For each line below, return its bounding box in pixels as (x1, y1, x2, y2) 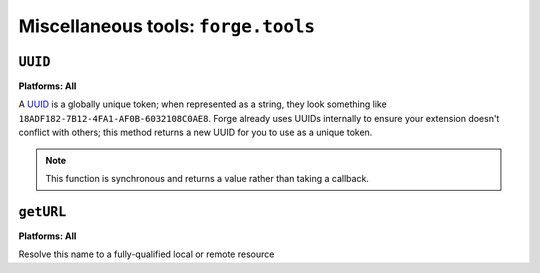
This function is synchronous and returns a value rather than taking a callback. (45, 173, 370, 185)
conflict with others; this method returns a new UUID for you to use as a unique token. (18, 126, 373, 139)
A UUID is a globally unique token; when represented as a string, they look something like (18, 98, 387, 110)
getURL (18, 203, 67, 220)
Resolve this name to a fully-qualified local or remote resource (18, 248, 275, 260)
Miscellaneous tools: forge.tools (18, 15, 315, 37)
